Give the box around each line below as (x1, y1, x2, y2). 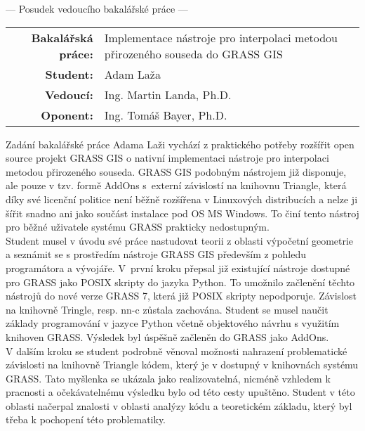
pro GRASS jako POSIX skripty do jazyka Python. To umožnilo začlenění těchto (6, 274, 355, 289)
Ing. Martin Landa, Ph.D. (104, 86, 232, 103)
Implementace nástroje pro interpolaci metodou (104, 29, 338, 46)
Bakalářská (31, 29, 93, 46)
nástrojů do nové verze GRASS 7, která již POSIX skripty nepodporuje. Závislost (6, 288, 357, 303)
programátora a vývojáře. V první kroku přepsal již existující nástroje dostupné (6, 260, 350, 275)
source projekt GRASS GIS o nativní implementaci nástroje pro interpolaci (6, 150, 329, 165)
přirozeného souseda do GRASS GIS (104, 45, 283, 62)
